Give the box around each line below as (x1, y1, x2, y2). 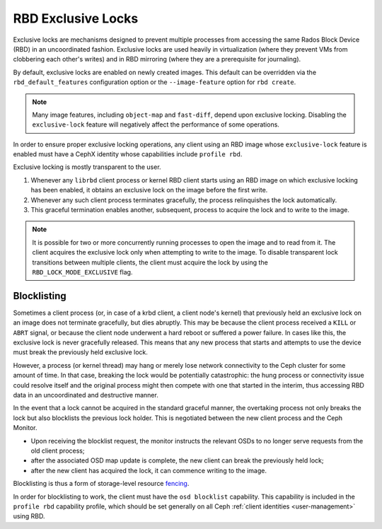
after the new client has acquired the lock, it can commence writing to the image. (30, 466, 267, 475)
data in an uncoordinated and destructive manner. (13, 391, 158, 399)
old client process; (30, 446, 85, 455)
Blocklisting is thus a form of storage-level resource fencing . (13, 479, 190, 488)
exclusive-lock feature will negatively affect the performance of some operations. (32, 120, 279, 129)
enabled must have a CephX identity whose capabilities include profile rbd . (13, 150, 243, 158)
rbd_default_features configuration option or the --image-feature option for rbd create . (13, 78, 296, 86)
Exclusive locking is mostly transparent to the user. (13, 163, 162, 171)
